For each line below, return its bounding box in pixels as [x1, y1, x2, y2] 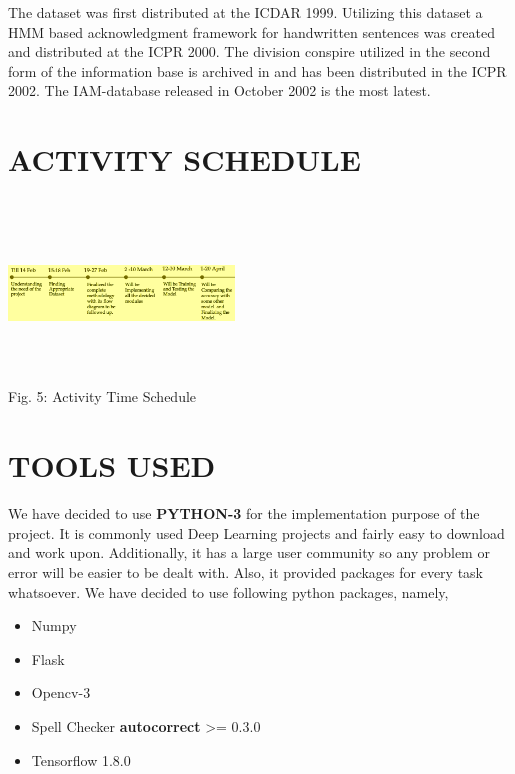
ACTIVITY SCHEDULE [8, 139, 361, 180]
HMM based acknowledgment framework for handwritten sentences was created [8, 21, 495, 42]
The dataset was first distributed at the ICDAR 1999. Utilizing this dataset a [8, 2, 483, 22]
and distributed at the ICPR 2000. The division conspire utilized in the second [8, 41, 491, 62]
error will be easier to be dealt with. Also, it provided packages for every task [8, 561, 484, 582]
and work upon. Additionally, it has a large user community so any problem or [8, 542, 490, 563]
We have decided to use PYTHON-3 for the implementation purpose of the [8, 503, 480, 524]
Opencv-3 [31, 682, 91, 703]
